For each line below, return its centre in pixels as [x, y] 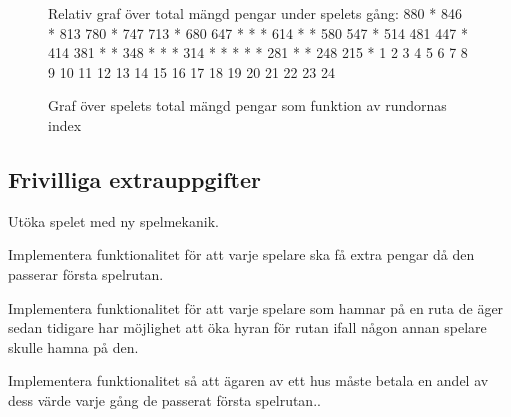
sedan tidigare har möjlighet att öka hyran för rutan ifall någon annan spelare [247, 327]
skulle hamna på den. [73, 346]
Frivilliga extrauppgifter [134, 178]
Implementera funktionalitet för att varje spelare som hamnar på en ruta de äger [256, 307]
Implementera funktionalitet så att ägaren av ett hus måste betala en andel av [248, 380]
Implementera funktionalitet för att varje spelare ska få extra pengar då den [241, 254]
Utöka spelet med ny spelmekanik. [113, 220]
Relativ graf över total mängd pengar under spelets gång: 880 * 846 [255, 13]
